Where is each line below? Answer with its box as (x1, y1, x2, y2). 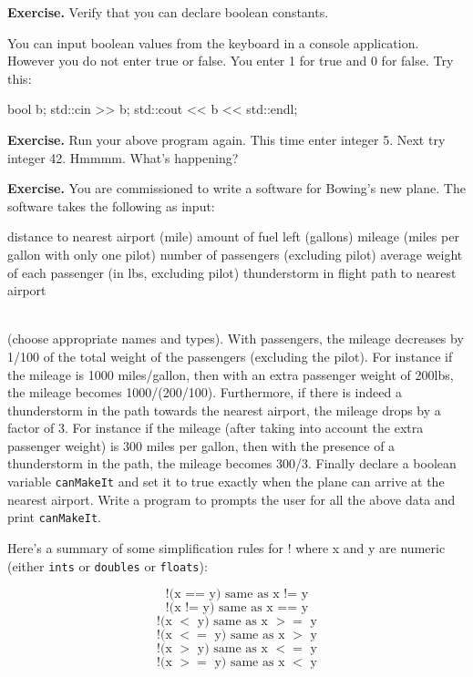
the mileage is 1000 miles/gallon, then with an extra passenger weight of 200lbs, (7, 364, 454, 384)
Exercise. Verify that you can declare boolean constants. (7, 3, 329, 21)
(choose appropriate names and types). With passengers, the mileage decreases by (7, 329, 464, 348)
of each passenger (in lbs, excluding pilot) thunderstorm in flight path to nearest (7, 262, 457, 282)
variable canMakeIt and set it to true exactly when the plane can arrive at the (7, 472, 445, 491)
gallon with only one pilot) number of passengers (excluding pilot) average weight (7, 244, 463, 263)
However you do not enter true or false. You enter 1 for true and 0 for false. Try (7, 51, 454, 70)
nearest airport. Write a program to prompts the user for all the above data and (7, 489, 456, 508)
